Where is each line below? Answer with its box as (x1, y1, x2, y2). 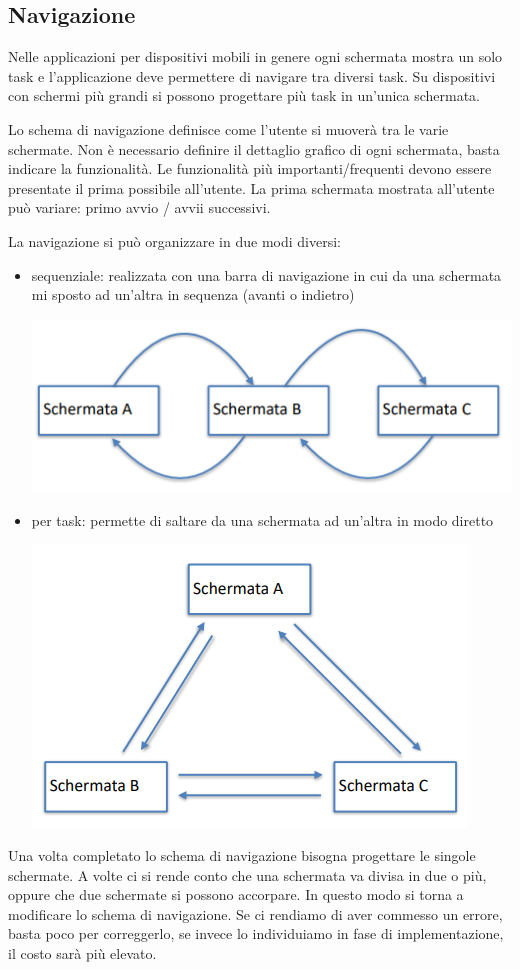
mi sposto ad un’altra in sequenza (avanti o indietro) (31, 284, 355, 305)
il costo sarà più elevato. (8, 943, 157, 964)
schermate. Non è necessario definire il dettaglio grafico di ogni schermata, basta (8, 138, 500, 159)
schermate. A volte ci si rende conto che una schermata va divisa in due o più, (8, 864, 487, 885)
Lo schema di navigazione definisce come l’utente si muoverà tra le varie (8, 118, 449, 139)
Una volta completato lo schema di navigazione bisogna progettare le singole (8, 845, 476, 866)
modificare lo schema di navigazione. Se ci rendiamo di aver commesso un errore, (8, 903, 503, 924)
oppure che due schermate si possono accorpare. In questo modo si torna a (8, 884, 464, 905)
